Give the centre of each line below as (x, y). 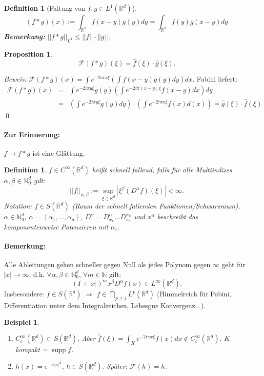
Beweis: (15, 79)
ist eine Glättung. (59, 153)
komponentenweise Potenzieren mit (56, 226)
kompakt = (31, 349)
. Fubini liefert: (215, 79)
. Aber (86, 338)
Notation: (18, 206)
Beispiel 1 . (22, 322)
